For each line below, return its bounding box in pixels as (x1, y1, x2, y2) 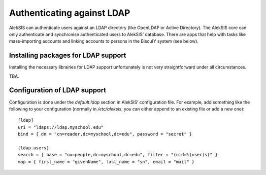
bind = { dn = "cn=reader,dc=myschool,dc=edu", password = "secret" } (18, 131, 192, 137)
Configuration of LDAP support (9, 86, 106, 95)
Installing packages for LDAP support (9, 51, 127, 60)
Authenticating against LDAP (9, 7, 131, 18)
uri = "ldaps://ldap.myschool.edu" (18, 124, 104, 130)
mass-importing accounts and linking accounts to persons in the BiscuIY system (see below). (9, 38, 199, 44)
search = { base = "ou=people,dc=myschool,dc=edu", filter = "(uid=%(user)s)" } (18, 152, 218, 158)
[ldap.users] (18, 145, 49, 150)
